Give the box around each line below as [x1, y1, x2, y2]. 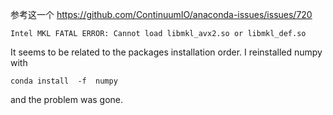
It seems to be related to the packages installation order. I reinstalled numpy [10, 46, 323, 58]
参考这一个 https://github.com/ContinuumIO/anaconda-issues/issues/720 [10, 9, 313, 20]
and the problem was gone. [10, 94, 124, 105]
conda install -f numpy [10, 76, 118, 86]
